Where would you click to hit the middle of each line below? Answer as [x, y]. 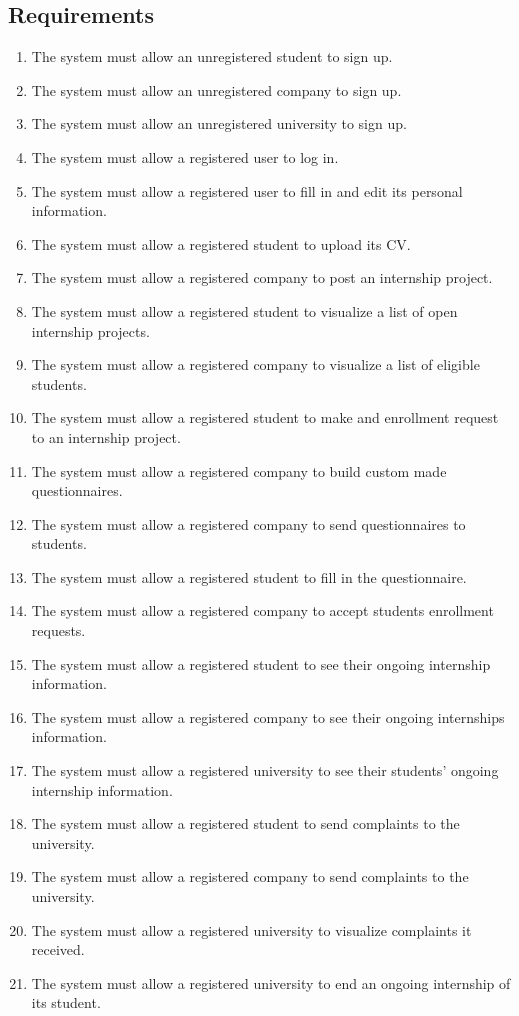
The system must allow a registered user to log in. [185, 156]
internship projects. [90, 330]
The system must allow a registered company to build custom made [239, 470]
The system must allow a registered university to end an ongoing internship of [271, 982]
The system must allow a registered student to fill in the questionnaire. [249, 576]
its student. [66, 1002]
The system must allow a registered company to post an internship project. [262, 277]
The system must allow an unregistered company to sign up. [216, 89]
